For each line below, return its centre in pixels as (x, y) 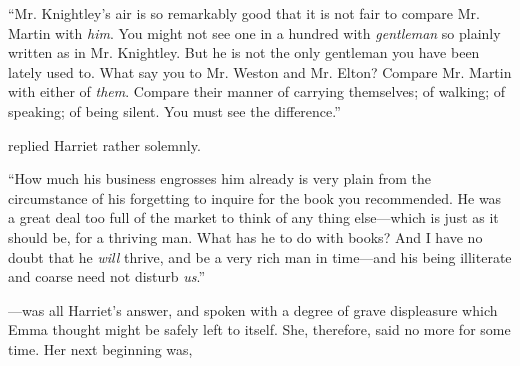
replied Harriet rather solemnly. (104, 144)
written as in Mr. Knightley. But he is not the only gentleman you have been (244, 52)
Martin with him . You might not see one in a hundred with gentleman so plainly (254, 32)
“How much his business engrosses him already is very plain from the (220, 178)
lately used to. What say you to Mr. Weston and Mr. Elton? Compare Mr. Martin (260, 71)
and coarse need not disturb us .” (107, 276)
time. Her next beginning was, (100, 348)
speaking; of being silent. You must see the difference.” (174, 110)
